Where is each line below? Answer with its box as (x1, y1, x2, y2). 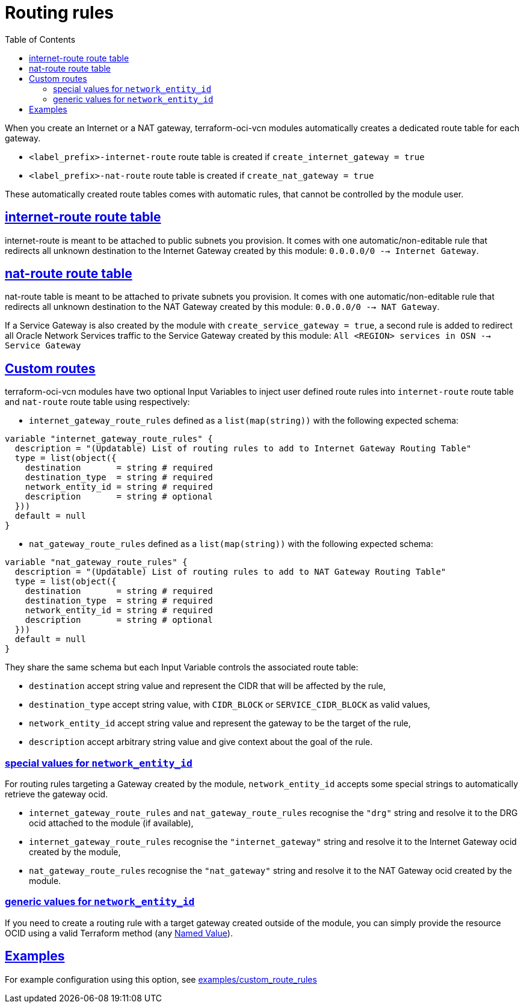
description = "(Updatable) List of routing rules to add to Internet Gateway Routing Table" (14, 444, 472, 454)
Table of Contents (5, 34, 76, 45)
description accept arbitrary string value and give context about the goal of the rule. (29, 737, 373, 747)
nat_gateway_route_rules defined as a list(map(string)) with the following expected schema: (29, 539, 433, 549)
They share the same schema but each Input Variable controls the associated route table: (5, 662, 359, 673)
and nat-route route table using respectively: (5, 397, 190, 407)
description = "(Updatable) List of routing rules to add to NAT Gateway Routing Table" (14, 567, 446, 577)
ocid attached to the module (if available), (29, 818, 194, 829)
